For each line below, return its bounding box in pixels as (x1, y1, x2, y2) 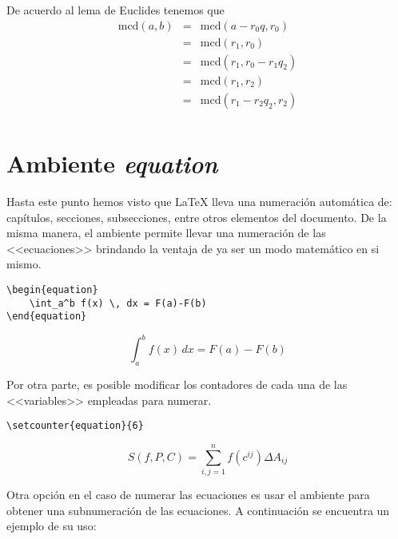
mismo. (6, 256, 42, 272)
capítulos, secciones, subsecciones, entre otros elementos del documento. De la (6, 208, 387, 225)
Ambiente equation (6, 146, 218, 180)
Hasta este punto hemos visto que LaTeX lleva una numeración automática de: (6, 192, 392, 209)
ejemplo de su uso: (6, 517, 97, 534)
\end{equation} (6, 311, 87, 323)
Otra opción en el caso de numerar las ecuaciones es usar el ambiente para (6, 486, 370, 503)
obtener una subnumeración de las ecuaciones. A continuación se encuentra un (6, 501, 390, 518)
